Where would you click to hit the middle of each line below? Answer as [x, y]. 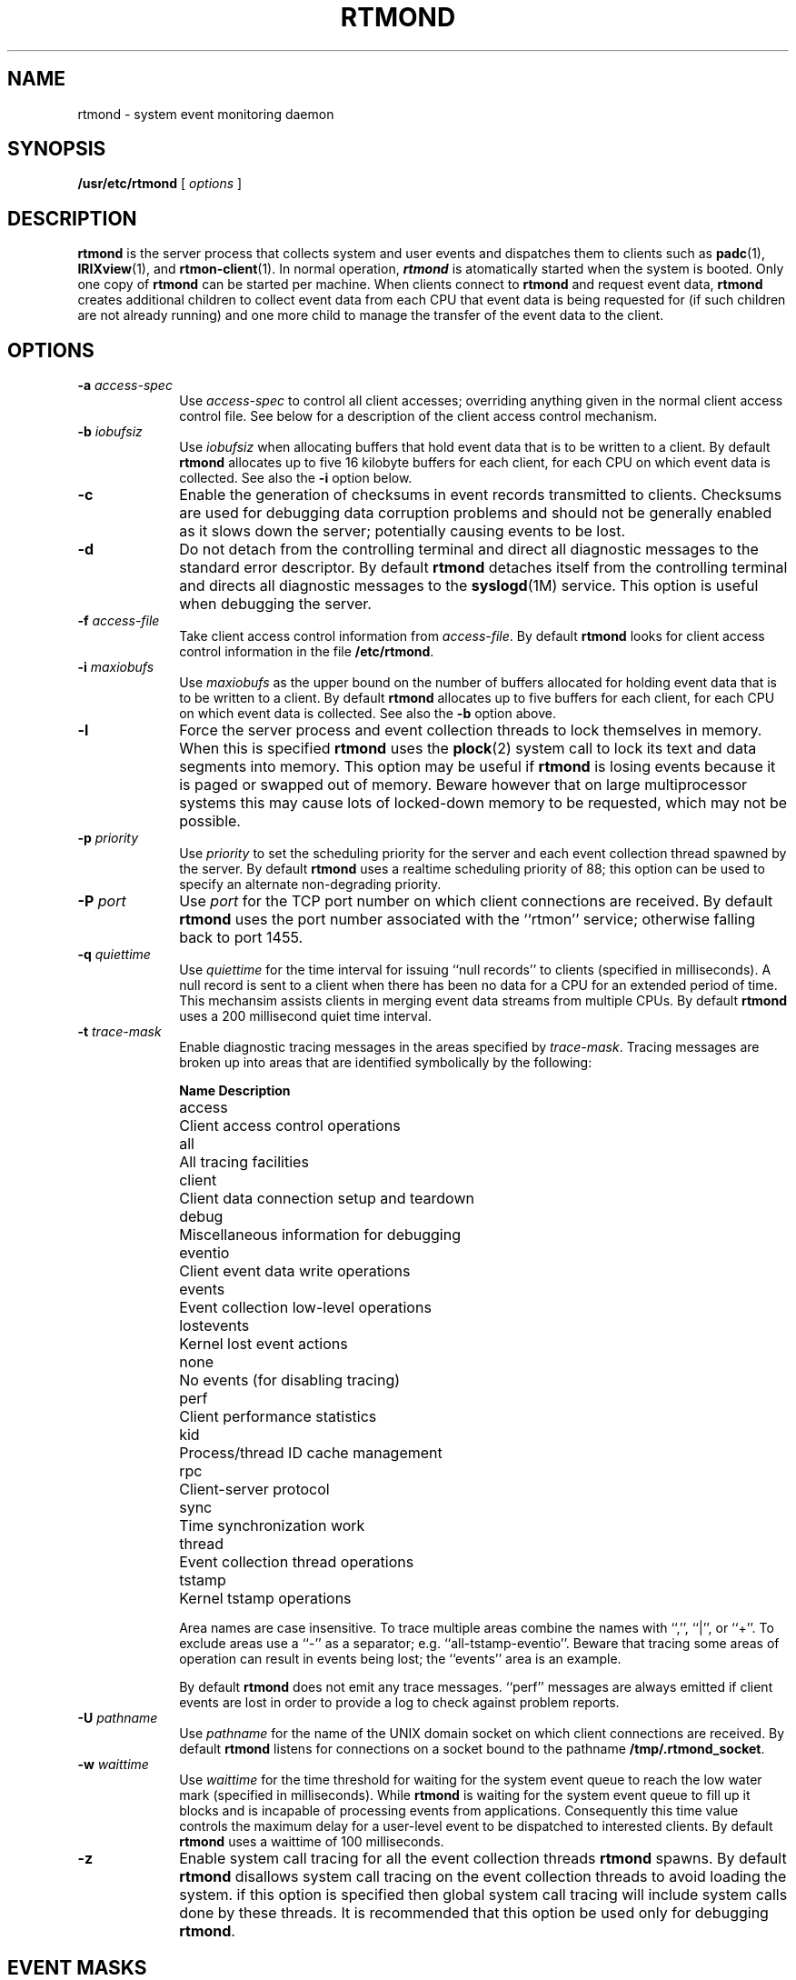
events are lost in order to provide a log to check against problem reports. [399, 1703]
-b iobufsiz [110, 432]
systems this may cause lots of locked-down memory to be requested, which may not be [483, 803]
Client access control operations [290, 1126]
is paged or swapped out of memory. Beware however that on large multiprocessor [463, 785]
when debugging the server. [275, 604]
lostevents [214, 1326]
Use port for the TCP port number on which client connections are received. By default [476, 901]
